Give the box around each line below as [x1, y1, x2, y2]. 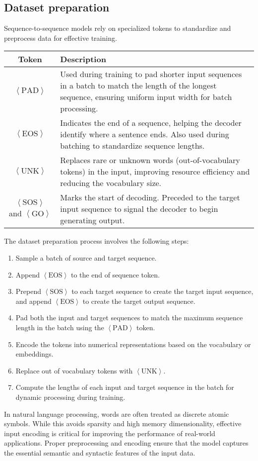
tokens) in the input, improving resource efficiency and [60, 166, 250, 178]
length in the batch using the [15, 322, 104, 332]
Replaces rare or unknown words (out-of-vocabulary [60, 154, 240, 166]
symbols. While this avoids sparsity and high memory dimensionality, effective [4, 418, 242, 429]
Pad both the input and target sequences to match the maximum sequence [15, 312, 243, 323]
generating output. [60, 214, 125, 226]
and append [15, 295, 52, 306]
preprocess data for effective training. [4, 32, 117, 43]
